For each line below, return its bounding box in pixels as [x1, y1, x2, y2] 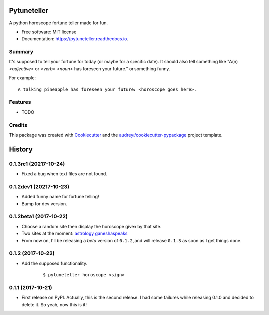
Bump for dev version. [21, 200, 67, 207]
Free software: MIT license [21, 29, 77, 35]
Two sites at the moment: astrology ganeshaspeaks [21, 230, 128, 237]
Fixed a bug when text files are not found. [21, 171, 107, 177]
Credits [9, 121, 27, 128]
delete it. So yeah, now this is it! [21, 301, 87, 307]
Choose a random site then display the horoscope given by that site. [21, 223, 162, 229]
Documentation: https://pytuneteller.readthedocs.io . [21, 36, 128, 42]
